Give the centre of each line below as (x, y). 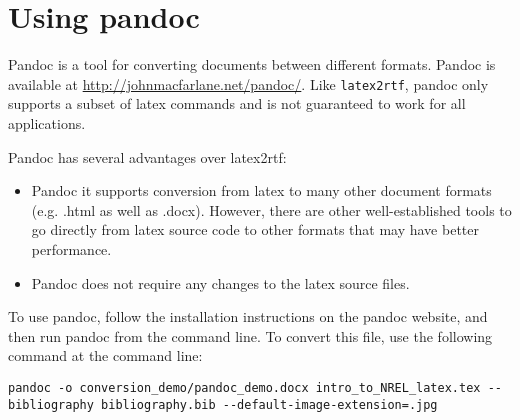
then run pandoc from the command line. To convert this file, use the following (250, 335)
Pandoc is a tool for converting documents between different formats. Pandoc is (252, 64)
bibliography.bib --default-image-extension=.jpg (269, 404)
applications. (47, 122)
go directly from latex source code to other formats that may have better (255, 229)
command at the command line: (105, 355)
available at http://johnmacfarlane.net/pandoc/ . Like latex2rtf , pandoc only (248, 83)
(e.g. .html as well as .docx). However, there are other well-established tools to (271, 209)
